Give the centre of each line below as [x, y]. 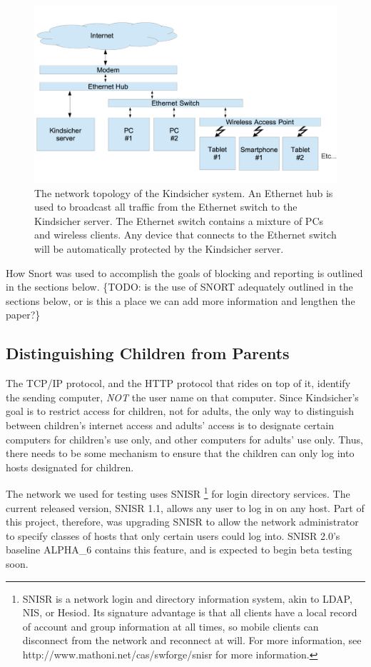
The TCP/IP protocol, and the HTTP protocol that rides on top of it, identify [178, 383]
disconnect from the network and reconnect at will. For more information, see [192, 640]
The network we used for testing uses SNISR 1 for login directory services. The [178, 492]
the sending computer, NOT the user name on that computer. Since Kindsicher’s [182, 397]
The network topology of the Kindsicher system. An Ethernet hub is [184, 192]
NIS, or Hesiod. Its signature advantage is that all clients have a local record [190, 612]
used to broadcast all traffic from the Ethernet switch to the [166, 207]
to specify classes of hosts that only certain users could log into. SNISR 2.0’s [173, 535]
